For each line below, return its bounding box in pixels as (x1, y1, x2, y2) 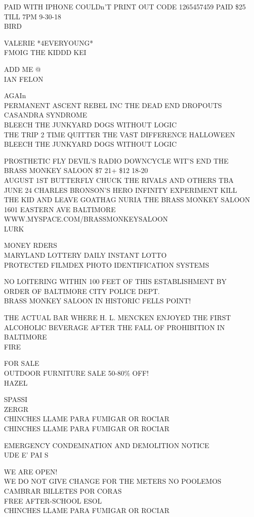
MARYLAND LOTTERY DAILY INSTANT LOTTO (4, 250, 167, 260)
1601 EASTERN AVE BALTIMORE (4, 204, 116, 214)
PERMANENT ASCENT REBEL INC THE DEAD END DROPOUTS (4, 100, 222, 110)
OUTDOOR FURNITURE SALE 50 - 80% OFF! (4, 368, 149, 378)
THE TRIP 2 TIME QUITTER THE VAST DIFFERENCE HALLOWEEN (4, 129, 235, 139)
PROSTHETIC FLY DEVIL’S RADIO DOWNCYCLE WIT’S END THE (4, 155, 229, 166)
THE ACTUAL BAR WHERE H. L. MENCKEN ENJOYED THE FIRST (4, 312, 231, 323)
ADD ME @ (4, 63, 41, 74)
